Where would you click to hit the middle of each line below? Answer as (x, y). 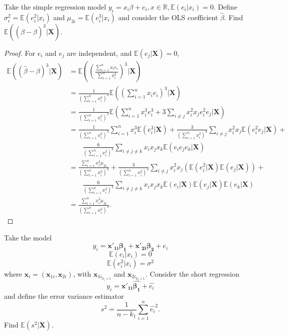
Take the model (28, 237)
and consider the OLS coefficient (168, 17)
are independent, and (99, 53)
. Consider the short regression (192, 274)
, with (82, 274)
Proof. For (20, 53)
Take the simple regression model (55, 7)
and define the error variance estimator (64, 296)
